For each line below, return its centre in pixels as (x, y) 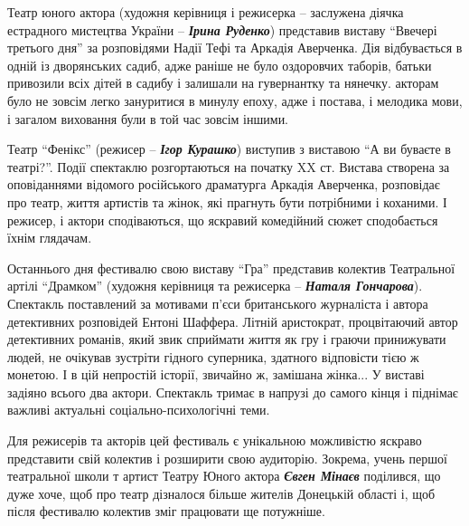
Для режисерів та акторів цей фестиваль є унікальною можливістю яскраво (215, 440)
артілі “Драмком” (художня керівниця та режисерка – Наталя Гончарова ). (215, 286)
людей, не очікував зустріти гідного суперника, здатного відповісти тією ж (213, 356)
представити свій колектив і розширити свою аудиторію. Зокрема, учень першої (227, 458)
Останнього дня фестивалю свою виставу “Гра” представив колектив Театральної (231, 268)
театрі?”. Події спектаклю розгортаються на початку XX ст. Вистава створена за (229, 166)
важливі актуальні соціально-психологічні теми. (139, 410)
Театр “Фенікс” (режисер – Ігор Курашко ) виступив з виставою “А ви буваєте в (229, 149)
